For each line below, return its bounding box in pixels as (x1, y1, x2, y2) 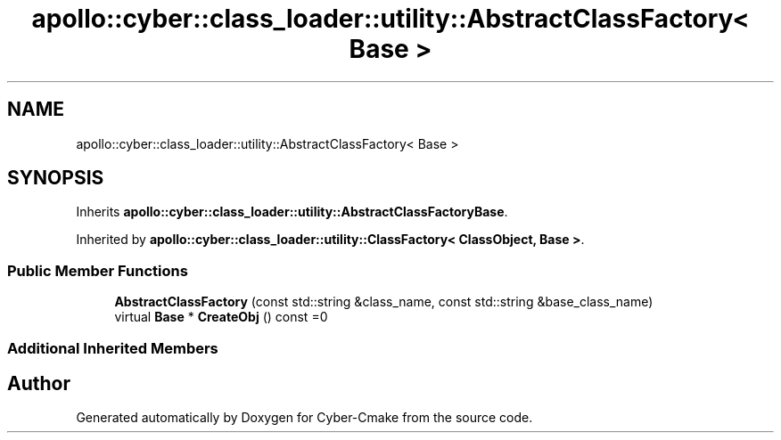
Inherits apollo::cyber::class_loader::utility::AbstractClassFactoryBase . (76, 204, 508, 220)
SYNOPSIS (7, 167, 104, 190)
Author (7, 371, 70, 395)
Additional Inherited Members (7, 338, 218, 357)
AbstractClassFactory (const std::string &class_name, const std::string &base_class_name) (114, 294, 654, 310)
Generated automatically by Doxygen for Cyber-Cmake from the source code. (76, 410, 533, 426)
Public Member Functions (7, 261, 188, 280)
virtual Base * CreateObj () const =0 (114, 309, 328, 325)
